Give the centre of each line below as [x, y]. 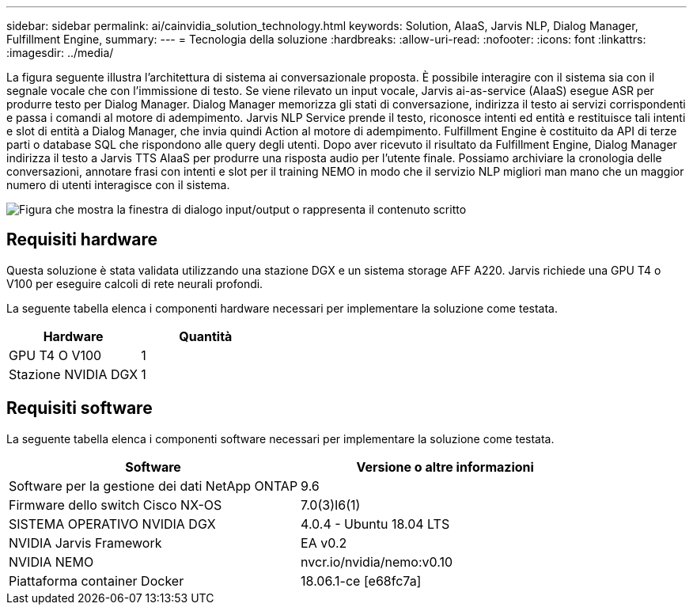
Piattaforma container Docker [97, 581]
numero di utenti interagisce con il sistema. [118, 185]
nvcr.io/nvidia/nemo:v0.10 [377, 562]
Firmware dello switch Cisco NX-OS [116, 505]
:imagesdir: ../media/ [60, 53]
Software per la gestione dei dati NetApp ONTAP [153, 486]
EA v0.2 [324, 543]
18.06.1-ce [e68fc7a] [361, 581]
